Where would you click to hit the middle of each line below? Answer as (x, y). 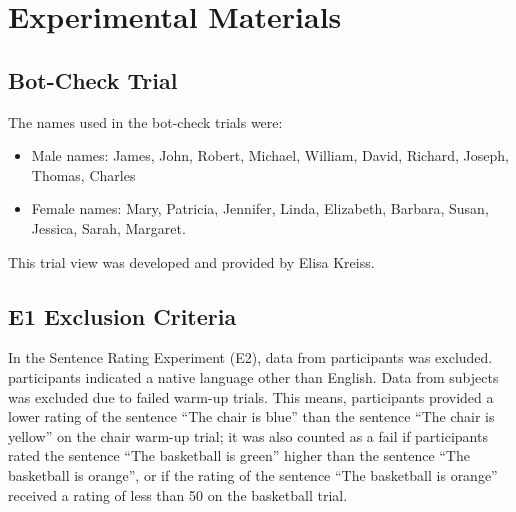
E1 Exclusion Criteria (122, 315)
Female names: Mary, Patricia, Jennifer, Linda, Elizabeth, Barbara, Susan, (260, 208)
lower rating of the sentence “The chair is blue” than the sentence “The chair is (251, 416)
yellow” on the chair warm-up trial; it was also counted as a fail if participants (248, 435)
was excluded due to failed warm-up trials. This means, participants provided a (251, 396)
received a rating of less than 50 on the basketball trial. (178, 494)
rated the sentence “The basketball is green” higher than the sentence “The (239, 455)
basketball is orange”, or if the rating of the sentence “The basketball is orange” (253, 474)
